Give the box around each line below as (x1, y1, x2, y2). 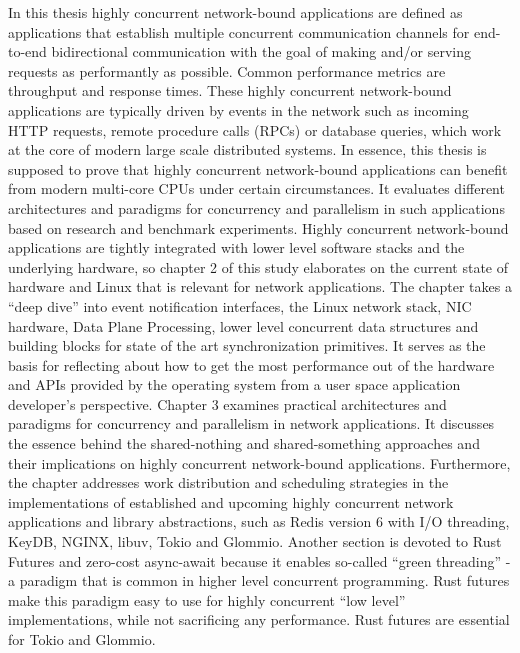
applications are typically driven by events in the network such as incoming (8, 99, 469, 120)
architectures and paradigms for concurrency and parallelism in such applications (8, 197, 505, 218)
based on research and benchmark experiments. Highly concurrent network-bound (8, 217, 509, 238)
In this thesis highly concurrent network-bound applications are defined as (8, 2, 463, 22)
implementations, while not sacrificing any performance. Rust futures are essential (8, 609, 510, 630)
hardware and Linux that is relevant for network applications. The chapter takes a (8, 276, 512, 297)
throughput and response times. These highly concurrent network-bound (8, 80, 452, 101)
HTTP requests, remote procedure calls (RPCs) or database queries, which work (8, 119, 502, 140)
